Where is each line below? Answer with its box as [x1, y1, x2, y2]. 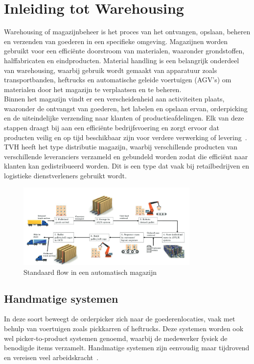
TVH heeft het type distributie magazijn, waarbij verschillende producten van [4, 142, 238, 152]
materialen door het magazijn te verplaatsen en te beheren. [4, 84, 182, 94]
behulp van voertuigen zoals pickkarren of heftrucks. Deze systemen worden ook [4, 323, 244, 334]
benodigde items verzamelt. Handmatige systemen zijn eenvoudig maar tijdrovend [4, 342, 250, 353]
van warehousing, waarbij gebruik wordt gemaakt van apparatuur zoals [4, 65, 217, 75]
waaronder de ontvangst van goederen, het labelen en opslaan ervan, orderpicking [4, 103, 248, 113]
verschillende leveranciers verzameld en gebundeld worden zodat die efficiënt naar [4, 151, 248, 161]
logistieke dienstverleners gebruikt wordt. [4, 170, 127, 181]
